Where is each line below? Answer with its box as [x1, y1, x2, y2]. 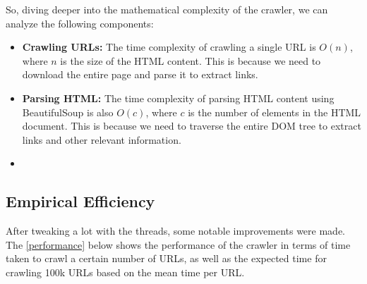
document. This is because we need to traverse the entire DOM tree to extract [22, 118, 361, 133]
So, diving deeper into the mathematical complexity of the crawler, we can [6, 2, 328, 16]
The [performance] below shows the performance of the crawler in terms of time [6, 237, 351, 252]
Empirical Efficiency [6, 190, 155, 212]
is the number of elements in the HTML [188, 104, 361, 119]
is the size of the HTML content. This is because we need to [60, 53, 321, 68]
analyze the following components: [6, 16, 154, 30]
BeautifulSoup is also [22, 104, 114, 119]
